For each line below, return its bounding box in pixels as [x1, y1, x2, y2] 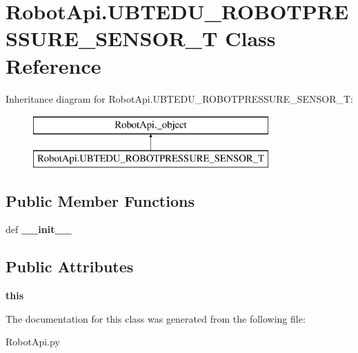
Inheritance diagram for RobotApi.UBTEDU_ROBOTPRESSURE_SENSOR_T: [6, 91, 353, 105]
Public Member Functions [6, 190, 195, 211]
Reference [6, 51, 101, 79]
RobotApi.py [6, 334, 60, 349]
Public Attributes [6, 256, 134, 277]
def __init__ [6, 222, 72, 236]
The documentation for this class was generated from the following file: [6, 311, 306, 325]
